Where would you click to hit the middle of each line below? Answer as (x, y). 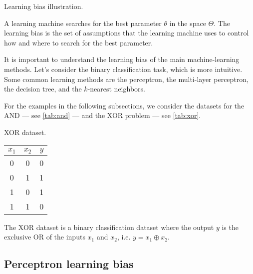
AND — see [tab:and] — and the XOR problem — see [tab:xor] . (103, 115)
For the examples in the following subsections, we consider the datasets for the (124, 105)
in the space (188, 23)
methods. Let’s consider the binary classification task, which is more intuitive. (123, 69)
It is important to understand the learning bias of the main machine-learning (122, 59)
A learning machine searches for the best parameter (83, 23)
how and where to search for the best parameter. (79, 42)
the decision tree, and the (43, 89)
